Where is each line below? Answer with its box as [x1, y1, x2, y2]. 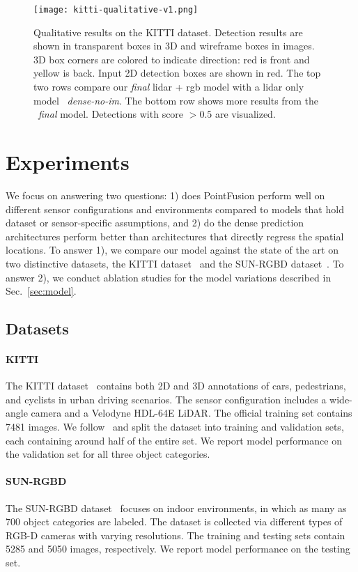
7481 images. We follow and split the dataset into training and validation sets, [6, 419, 344, 434]
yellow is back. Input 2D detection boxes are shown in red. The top [33, 65, 321, 80]
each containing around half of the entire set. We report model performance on [6, 433, 342, 447]
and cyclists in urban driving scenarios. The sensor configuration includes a [6, 392, 327, 406]
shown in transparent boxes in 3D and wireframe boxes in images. [33, 38, 315, 53]
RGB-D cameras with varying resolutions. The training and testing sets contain [6, 527, 345, 542]
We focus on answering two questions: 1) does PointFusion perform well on [6, 187, 325, 202]
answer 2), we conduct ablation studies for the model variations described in [6, 270, 332, 284]
